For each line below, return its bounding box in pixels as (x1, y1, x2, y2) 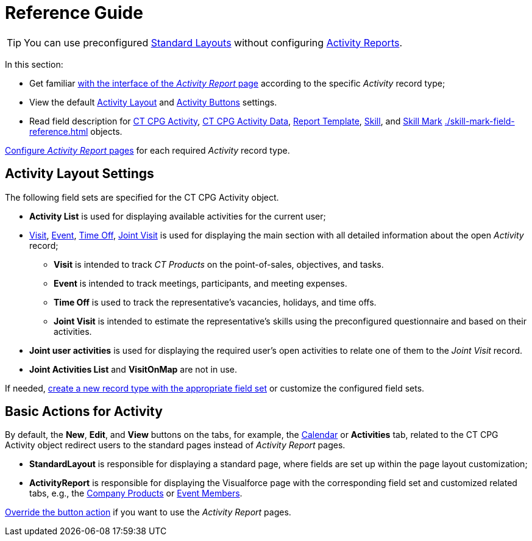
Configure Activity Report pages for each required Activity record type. (5, 145, 290, 156)
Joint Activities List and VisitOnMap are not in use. (29, 364, 237, 374)
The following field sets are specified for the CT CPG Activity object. (5, 192, 279, 202)
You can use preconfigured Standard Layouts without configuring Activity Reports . (24, 36, 403, 49)
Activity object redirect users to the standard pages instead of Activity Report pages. (5, 440, 346, 451)
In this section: (5, 59, 63, 70)
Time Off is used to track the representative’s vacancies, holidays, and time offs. (54, 296, 377, 307)
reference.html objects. (29, 126, 122, 137)
